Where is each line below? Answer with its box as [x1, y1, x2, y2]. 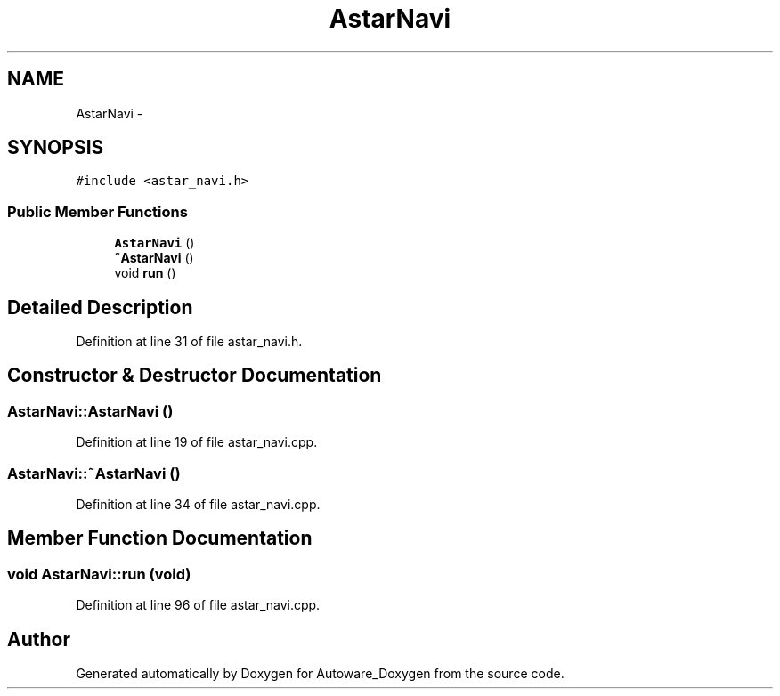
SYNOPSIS [7, 136, 104, 159]
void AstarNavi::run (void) [7, 564, 191, 583]
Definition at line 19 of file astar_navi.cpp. [76, 434, 318, 450]
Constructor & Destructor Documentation [7, 364, 382, 387]
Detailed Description [7, 295, 193, 319]
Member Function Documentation [7, 527, 313, 550]
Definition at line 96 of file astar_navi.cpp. [76, 597, 321, 613]
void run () [114, 265, 176, 281]
